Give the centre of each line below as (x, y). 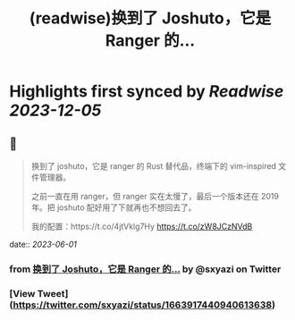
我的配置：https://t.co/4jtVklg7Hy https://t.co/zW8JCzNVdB (142, 226)
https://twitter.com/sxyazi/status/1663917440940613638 (143, 305)
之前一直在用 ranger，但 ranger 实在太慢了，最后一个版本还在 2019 (155, 196)
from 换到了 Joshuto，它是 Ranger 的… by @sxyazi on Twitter (145, 269)
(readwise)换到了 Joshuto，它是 (150, 18)
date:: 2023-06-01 (43, 244)
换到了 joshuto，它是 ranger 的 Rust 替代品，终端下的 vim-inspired (154, 166)
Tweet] (53, 293)
